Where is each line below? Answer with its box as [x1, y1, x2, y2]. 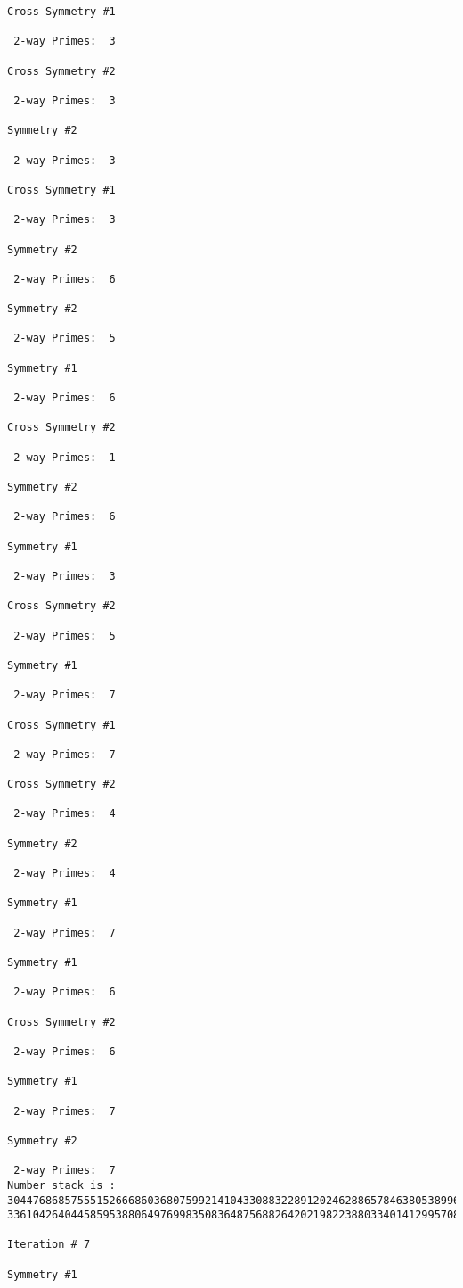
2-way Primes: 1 [13, 450, 116, 464]
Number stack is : [7, 1178, 116, 1192]
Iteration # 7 [7, 1238, 91, 1251]
